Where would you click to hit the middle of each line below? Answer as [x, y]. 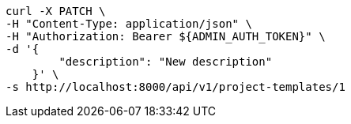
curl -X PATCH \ [56, 11]
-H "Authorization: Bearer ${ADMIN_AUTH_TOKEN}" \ [166, 36]
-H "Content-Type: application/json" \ [129, 24]
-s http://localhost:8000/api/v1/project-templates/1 [175, 87]
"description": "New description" [166, 62]
